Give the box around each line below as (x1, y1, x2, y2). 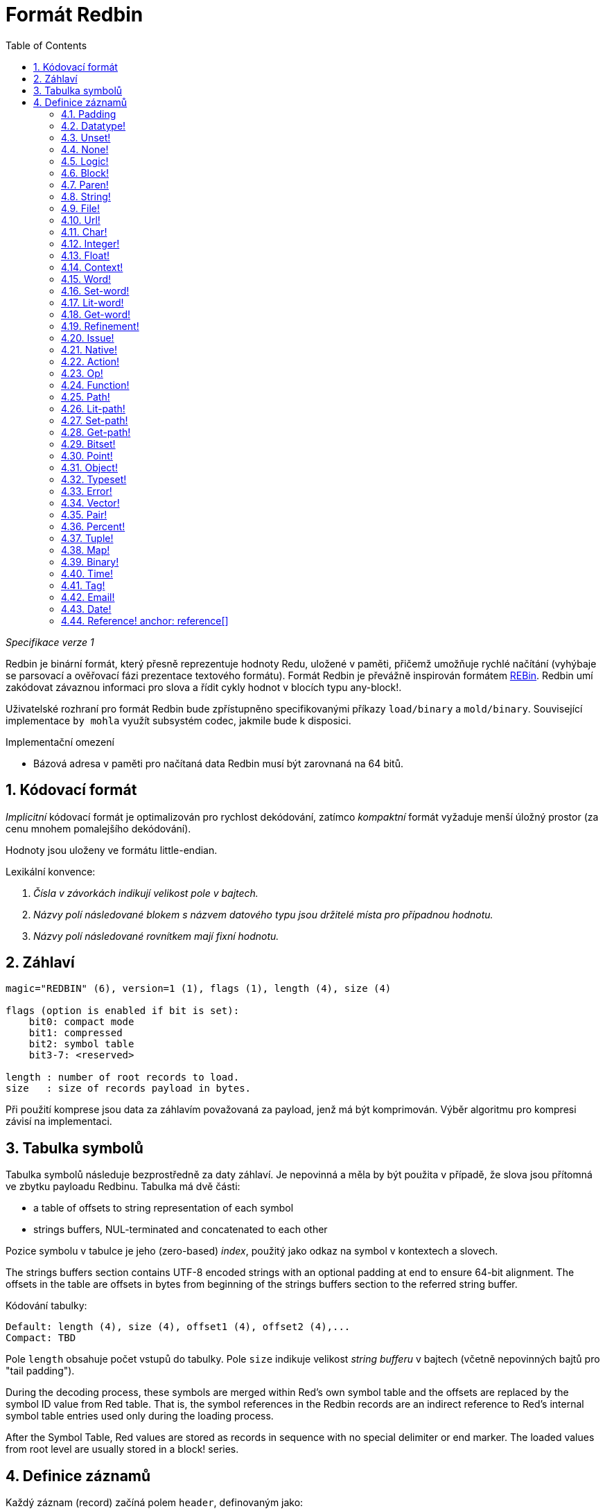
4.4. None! (61, 143, 109, 155)
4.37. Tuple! (61, 532, 114, 544)
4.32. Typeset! (61, 473, 127, 485)
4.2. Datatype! (61, 119, 126, 132)
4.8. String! (61, 190, 111, 202)
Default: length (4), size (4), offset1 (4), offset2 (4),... (6, 1321, 351, 1333)
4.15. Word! (61, 272, 112, 285)
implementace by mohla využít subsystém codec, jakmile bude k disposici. (6, 714, 351, 726)
